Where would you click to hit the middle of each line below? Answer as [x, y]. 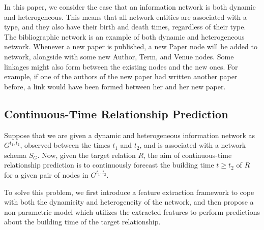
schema [16, 155]
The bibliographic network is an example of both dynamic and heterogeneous [124, 36]
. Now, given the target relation [86, 155]
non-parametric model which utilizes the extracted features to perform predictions [132, 211]
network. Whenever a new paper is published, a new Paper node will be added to [131, 46]
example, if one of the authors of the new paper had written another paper [121, 76]
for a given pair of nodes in [46, 174]
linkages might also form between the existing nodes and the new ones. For [121, 66]
